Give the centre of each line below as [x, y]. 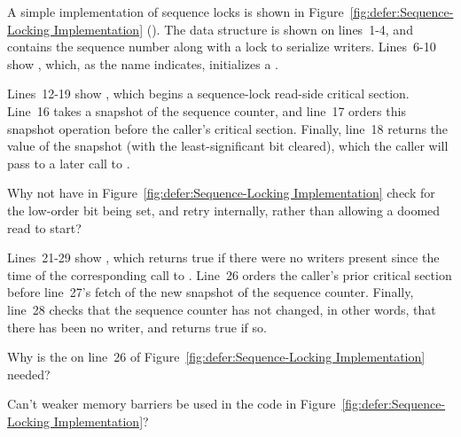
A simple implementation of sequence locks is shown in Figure [176, 12]
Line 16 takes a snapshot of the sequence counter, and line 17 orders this [207, 110]
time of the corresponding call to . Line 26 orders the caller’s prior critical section [230, 274]
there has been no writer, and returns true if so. [137, 327]
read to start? [44, 227]
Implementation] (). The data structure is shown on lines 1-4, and [233, 29]
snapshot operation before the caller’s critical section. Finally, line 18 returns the [228, 128]
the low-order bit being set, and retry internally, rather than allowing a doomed [224, 210]
